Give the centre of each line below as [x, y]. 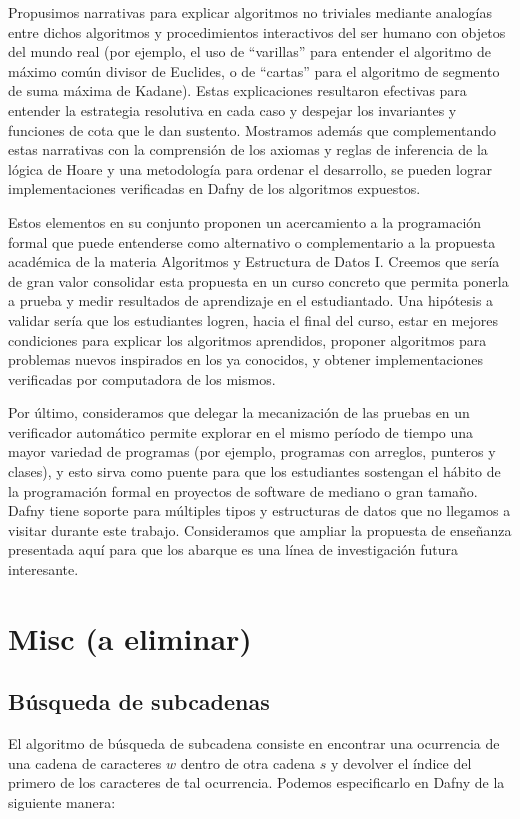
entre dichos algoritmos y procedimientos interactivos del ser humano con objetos [257, 31]
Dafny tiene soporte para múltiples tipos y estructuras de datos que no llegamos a [259, 510]
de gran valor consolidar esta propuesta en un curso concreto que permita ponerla [258, 280]
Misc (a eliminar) [130, 637]
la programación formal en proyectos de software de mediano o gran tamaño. [243, 490]
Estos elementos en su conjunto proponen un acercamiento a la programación [245, 221]
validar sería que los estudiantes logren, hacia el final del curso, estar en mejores [253, 319]
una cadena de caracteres [85, 762]
